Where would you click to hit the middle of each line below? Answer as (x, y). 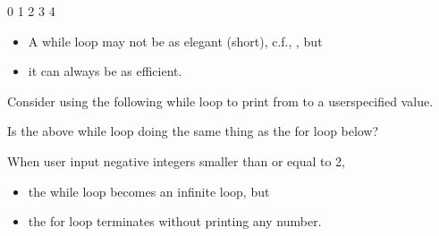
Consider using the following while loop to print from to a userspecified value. (220, 101)
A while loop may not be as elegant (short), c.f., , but (175, 41)
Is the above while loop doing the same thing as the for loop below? (193, 131)
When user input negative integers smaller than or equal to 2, (176, 160)
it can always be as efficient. (105, 71)
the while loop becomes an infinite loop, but (149, 191)
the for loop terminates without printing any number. (175, 221)
